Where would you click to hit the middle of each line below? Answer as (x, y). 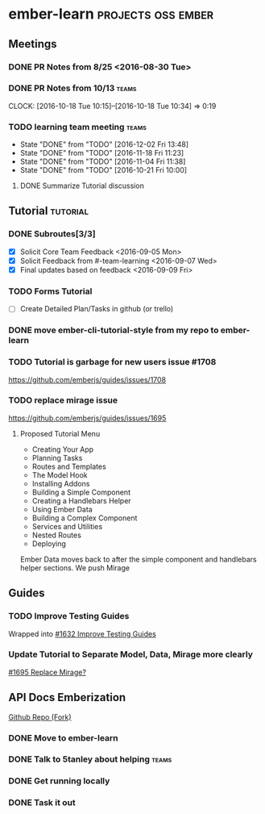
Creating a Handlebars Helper (81, 500)
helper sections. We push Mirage (75, 568)
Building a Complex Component (85, 518)
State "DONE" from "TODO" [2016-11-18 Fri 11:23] (102, 153)
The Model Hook (60, 475)
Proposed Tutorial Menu (60, 433)
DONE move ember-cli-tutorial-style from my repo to (114, 330)
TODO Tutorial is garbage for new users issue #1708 (112, 362)
